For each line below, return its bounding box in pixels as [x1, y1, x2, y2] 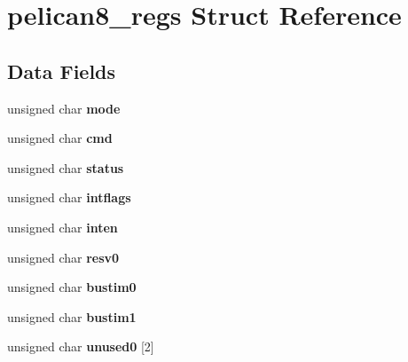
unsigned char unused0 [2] [7, 337, 154, 356]
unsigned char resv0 [7, 248, 120, 266]
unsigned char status [7, 158, 124, 177]
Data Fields [7, 57, 116, 84]
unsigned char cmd [7, 129, 113, 147]
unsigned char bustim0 [7, 278, 137, 296]
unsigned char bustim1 [7, 307, 137, 326]
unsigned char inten [7, 217, 118, 236]
